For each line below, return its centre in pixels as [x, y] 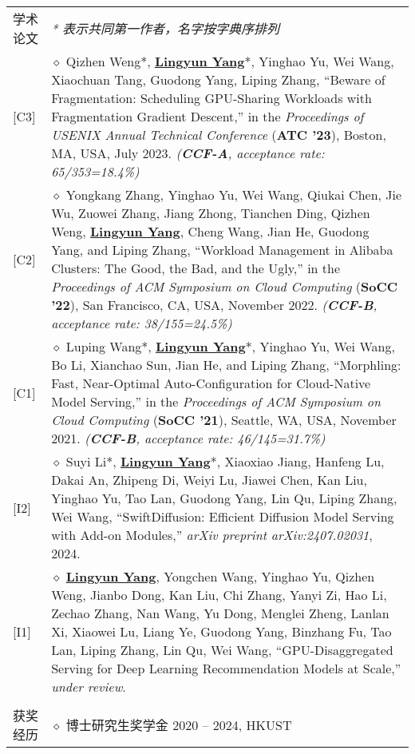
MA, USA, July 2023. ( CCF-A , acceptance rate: [188, 153]
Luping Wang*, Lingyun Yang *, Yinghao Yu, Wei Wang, [230, 346]
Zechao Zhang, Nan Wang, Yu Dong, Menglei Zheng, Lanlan [220, 613]
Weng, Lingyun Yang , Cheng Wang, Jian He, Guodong [210, 231]
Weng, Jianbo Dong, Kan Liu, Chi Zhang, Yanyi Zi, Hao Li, [219, 595]
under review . [89, 687]
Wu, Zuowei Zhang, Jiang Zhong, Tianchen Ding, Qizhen [211, 213]
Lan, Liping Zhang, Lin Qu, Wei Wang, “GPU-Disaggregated [222, 650]
